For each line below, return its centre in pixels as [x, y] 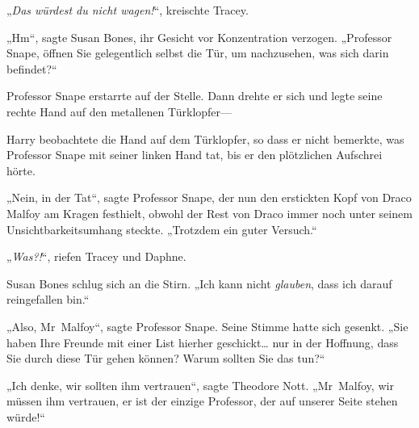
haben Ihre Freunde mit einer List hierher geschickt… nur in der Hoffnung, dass [203, 342]
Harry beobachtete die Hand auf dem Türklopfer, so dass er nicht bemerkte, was [205, 138]
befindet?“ [32, 68]
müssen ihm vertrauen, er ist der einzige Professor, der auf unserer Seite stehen [202, 401]
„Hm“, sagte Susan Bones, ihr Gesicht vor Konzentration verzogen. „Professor [199, 37]
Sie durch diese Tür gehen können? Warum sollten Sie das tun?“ [166, 358]
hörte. [21, 170]
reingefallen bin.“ [48, 299]
